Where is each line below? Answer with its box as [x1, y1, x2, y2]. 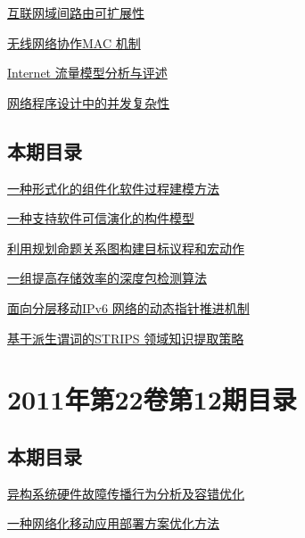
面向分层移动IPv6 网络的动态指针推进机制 [7, 298, 250, 317]
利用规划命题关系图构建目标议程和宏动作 [7, 238, 244, 257]
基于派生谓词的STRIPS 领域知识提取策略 [7, 328, 244, 347]
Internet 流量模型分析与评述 [7, 63, 168, 82]
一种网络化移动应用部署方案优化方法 [7, 514, 219, 533]
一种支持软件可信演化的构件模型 [7, 209, 194, 228]
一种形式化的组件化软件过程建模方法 [7, 178, 219, 197]
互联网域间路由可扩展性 [7, 4, 144, 21]
